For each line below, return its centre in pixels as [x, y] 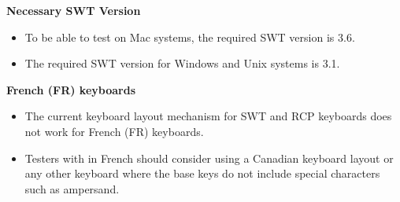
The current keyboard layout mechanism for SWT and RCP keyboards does [208, 116]
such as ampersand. [72, 188]
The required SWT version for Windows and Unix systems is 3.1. [182, 63]
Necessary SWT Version [74, 10]
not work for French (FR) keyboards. [114, 131]
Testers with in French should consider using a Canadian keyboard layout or [209, 158]
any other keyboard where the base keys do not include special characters [202, 173]
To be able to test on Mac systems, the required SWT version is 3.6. [190, 37]
